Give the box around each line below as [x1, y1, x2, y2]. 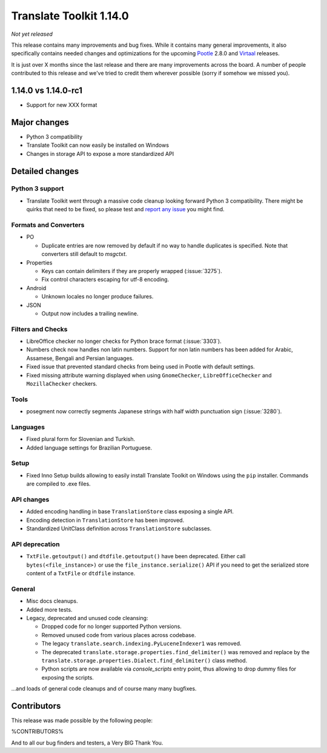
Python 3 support [11, 184, 64, 193]
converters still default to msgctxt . [41, 251, 127, 258]
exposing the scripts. [41, 674, 94, 681]
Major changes [11, 117, 70, 127]
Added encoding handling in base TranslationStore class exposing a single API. [26, 508, 234, 515]
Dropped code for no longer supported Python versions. [41, 623, 182, 630]
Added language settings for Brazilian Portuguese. [26, 444, 153, 451]
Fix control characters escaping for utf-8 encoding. [41, 276, 170, 283]
